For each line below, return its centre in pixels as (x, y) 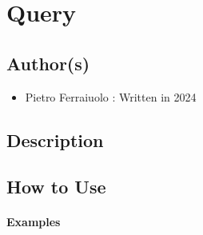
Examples (34, 222)
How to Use (56, 187)
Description (55, 139)
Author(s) (48, 63)
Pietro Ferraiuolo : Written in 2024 (111, 96)
